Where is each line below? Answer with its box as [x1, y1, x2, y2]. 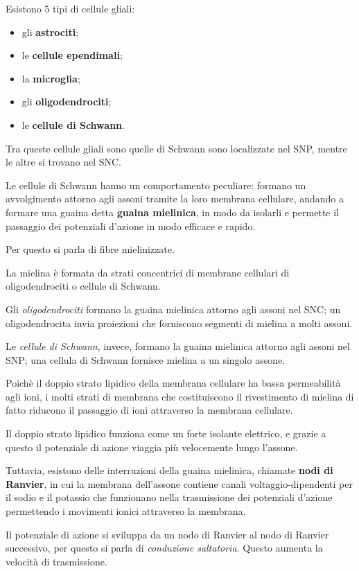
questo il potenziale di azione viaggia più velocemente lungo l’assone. [6, 439, 298, 454]
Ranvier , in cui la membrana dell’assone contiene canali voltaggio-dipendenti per [6, 476, 353, 491]
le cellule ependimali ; [21, 48, 123, 62]
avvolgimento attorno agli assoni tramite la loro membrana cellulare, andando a [6, 191, 344, 206]
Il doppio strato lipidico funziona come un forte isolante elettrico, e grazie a [6, 426, 326, 441]
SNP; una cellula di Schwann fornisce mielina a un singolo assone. [6, 352, 286, 367]
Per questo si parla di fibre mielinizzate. [6, 242, 175, 256]
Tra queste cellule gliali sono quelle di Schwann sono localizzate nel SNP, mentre [6, 141, 347, 155]
